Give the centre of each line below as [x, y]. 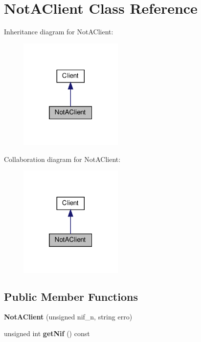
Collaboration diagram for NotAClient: [62, 159]
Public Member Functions [71, 296]
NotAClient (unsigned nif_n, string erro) [68, 317]
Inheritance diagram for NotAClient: [59, 32]
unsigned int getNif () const [47, 333]
